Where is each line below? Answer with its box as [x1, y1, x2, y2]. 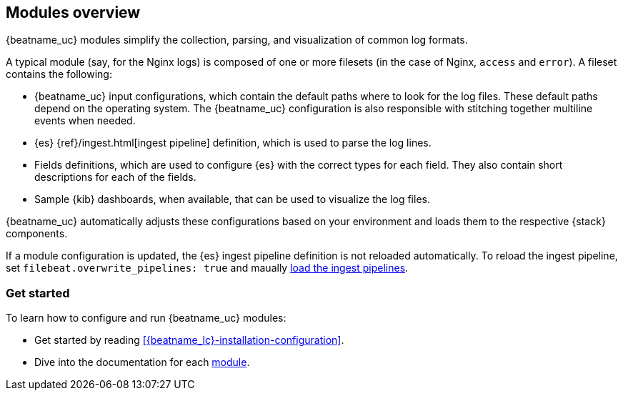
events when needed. [34, 114, 136, 127]
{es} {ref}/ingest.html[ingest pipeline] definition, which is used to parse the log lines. [34, 137, 432, 149]
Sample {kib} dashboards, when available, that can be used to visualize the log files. [34, 193, 430, 206]
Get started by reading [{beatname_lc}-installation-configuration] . [34, 334, 344, 347]
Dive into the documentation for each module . [34, 356, 250, 369]
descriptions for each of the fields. [34, 171, 196, 184]
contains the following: [6, 68, 112, 81]
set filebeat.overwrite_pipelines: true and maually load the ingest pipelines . [6, 262, 409, 274]
